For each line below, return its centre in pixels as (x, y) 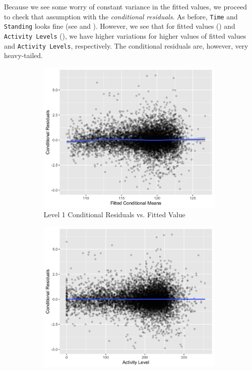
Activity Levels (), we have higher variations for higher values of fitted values (125, 35)
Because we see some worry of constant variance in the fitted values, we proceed (126, 6)
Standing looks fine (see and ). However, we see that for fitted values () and (120, 26)
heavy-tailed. (24, 55)
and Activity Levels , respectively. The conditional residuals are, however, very (126, 45)
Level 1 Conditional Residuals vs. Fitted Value (115, 215)
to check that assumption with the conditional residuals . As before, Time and (121, 16)
